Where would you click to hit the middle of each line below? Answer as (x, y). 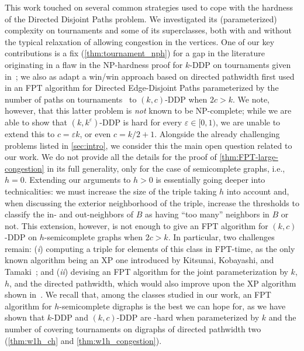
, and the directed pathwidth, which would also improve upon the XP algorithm (153, 283)
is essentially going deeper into (210, 180)
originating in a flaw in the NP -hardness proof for (94, 64)
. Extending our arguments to (77, 180)
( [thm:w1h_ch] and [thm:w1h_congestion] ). (83, 340)
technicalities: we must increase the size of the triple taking (111, 191)
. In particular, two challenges (221, 237)
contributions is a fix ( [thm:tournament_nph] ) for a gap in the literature (135, 53)
